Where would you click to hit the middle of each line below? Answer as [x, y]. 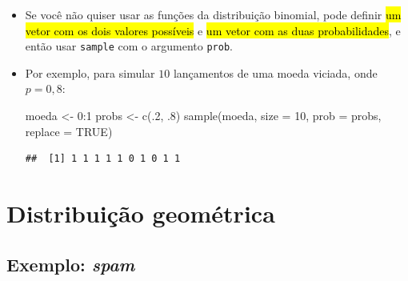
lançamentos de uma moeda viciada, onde [275, 72]
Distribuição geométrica [141, 213]
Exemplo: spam [71, 264]
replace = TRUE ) [69, 131]
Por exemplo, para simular [90, 72]
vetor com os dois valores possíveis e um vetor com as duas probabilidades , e [213, 30]
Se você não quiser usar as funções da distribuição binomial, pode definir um [213, 14]
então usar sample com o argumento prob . [129, 46]
